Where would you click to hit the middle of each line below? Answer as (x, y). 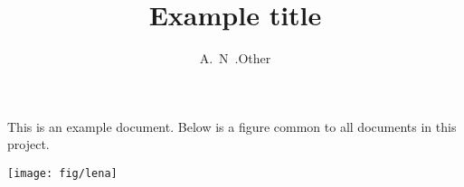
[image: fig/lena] (62, 173)
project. (28, 144)
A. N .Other (235, 58)
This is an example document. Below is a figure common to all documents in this (232, 126)
